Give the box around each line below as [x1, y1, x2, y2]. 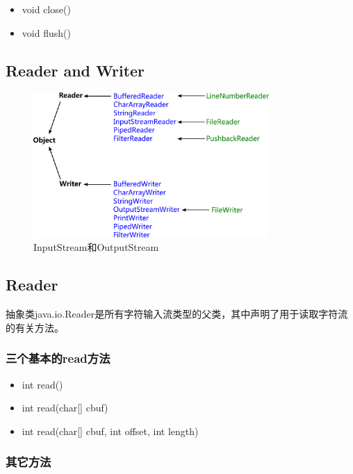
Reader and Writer [6, 59, 145, 81]
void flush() [22, 25, 71, 40]
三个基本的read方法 [6, 350, 110, 367]
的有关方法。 [6, 320, 64, 334]
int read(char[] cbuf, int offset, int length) [22, 423, 199, 438]
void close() [22, 2, 71, 16]
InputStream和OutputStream [33, 240, 159, 254]
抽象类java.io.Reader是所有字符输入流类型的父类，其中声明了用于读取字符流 [6, 307, 348, 321]
